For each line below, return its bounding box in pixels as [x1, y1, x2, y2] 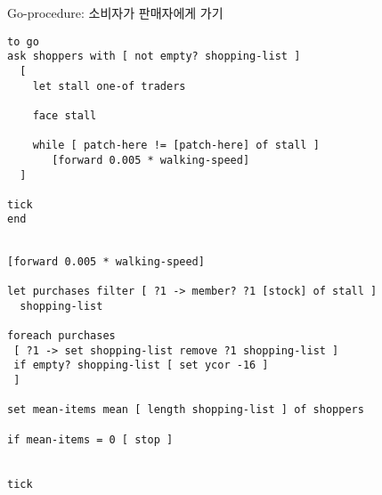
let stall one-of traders [32, 79, 186, 93]
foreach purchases [7, 329, 116, 343]
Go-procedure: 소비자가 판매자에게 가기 [7, 4, 224, 21]
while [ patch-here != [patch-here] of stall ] [32, 139, 320, 152]
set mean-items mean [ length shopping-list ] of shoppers [7, 403, 364, 417]
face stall [32, 109, 97, 122]
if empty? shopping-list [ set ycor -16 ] [13, 359, 269, 372]
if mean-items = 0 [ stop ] [7, 433, 174, 446]
